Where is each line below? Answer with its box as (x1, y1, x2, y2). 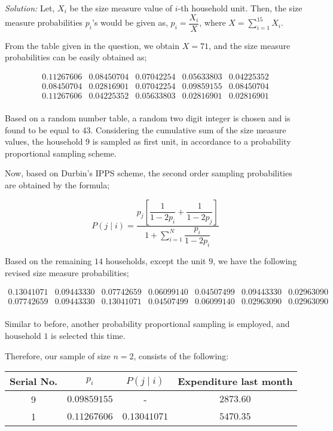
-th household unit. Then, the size (178, 2, 303, 14)
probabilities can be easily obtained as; (5, 51, 147, 63)
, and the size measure (208, 39, 291, 51)
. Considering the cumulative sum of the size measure (90, 123, 286, 136)
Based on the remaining (5, 255, 92, 267)
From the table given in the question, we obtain (5, 39, 179, 51)
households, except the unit (105, 255, 206, 267)
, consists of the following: (133, 349, 229, 362)
